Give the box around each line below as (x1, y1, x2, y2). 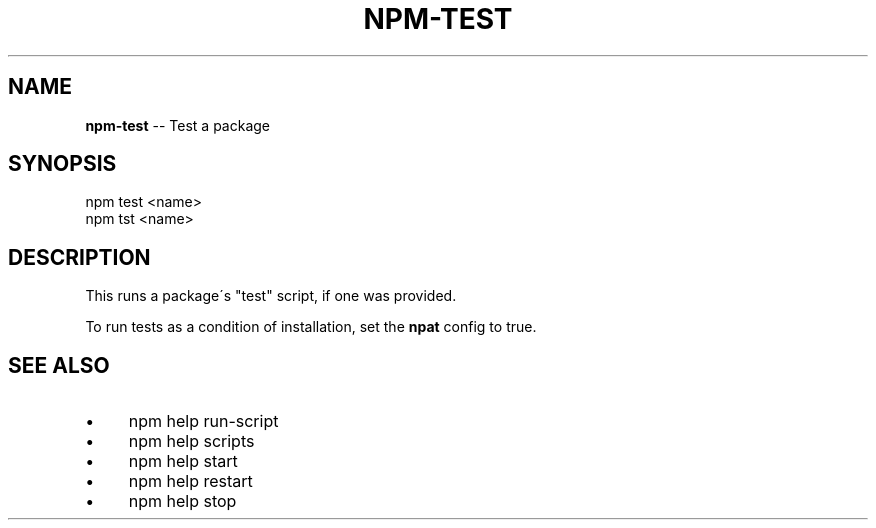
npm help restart (128, 471, 253, 492)
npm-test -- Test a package (85, 116, 270, 134)
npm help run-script (128, 411, 279, 432)
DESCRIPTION (8, 244, 151, 270)
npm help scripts (128, 431, 255, 452)
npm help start (128, 451, 238, 472)
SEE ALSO (8, 352, 110, 378)
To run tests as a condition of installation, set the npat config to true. (85, 318, 537, 336)
